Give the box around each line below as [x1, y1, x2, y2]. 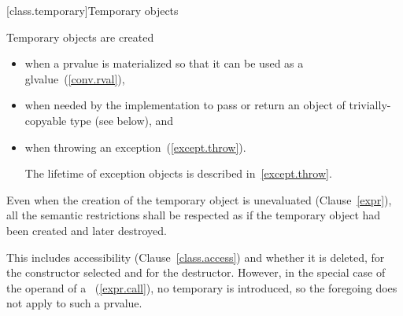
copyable [24, 112, 67, 128]
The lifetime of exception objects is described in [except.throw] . [24, 165, 332, 182]
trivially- [349, 97, 391, 113]
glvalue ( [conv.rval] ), [24, 70, 125, 86]
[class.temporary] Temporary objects [6, 2, 179, 18]
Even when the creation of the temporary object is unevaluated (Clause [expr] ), [6, 191, 392, 208]
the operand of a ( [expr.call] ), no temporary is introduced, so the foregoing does [6, 279, 397, 296]
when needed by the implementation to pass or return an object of [24, 97, 346, 113]
